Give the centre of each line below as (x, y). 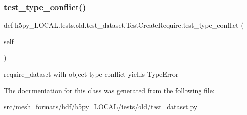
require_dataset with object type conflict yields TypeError (91, 74)
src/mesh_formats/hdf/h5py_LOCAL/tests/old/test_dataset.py (101, 107)
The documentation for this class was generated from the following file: (109, 90)
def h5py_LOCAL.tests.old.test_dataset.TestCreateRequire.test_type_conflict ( (124, 25)
